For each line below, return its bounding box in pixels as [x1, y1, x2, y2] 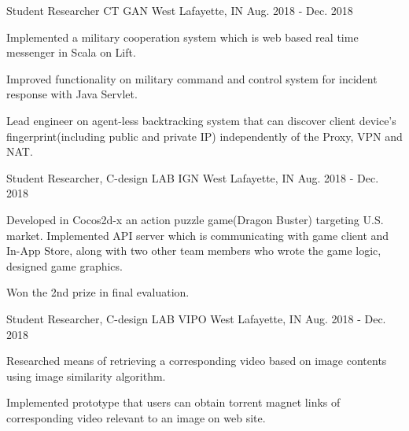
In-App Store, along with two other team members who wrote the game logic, [6, 242, 381, 259]
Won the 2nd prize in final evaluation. [6, 284, 190, 300]
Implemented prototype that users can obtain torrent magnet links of [6, 394, 341, 411]
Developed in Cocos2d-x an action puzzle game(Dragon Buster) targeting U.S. [6, 211, 384, 227]
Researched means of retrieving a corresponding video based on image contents [6, 352, 387, 369]
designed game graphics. [6, 257, 123, 274]
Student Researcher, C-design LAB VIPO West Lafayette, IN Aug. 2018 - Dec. [6, 310, 386, 326]
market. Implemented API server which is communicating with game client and [6, 227, 389, 243]
